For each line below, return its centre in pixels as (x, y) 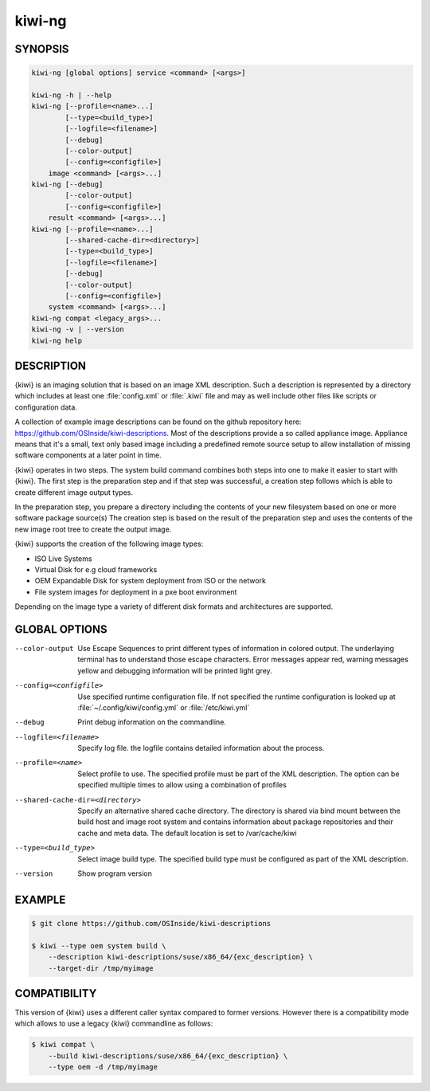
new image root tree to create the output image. (93, 529)
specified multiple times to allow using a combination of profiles (182, 785)
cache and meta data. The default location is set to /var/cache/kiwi (188, 833)
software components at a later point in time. (88, 455)
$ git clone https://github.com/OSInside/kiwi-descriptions (151, 923)
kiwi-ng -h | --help (71, 95)
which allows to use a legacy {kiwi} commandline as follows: (114, 1023)
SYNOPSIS (42, 49)
